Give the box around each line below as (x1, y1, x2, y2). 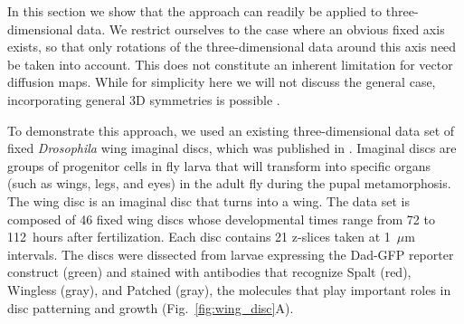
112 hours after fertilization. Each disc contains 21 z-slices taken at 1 (7, 227, 391, 246)
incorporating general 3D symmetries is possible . (7, 90, 280, 109)
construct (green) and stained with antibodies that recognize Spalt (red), (7, 262, 412, 281)
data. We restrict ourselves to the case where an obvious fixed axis (77, 19, 445, 38)
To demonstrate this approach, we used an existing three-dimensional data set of (7, 120, 455, 139)
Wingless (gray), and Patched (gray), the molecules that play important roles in (7, 280, 451, 299)
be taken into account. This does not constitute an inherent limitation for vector (7, 54, 453, 73)
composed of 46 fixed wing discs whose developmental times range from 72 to (7, 209, 435, 228)
